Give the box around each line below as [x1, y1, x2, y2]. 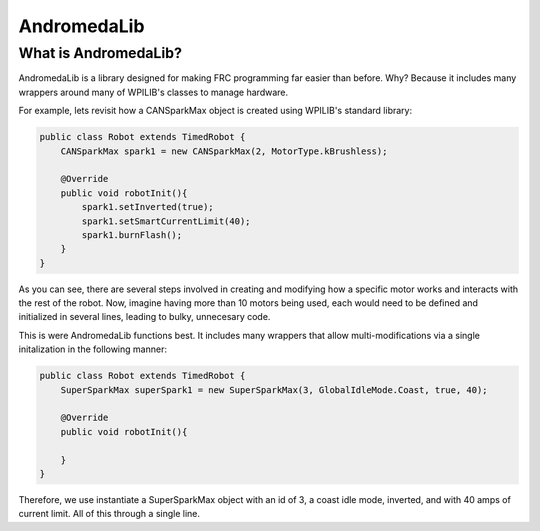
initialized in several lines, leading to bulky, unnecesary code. [18, 311, 271, 323]
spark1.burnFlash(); [81, 229, 183, 240]
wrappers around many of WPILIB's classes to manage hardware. [18, 86, 289, 98]
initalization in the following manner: [18, 343, 167, 355]
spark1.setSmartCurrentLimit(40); [81, 215, 251, 227]
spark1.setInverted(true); [81, 201, 214, 213]
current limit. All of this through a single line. [18, 508, 200, 520]
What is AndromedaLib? [18, 44, 182, 62]
